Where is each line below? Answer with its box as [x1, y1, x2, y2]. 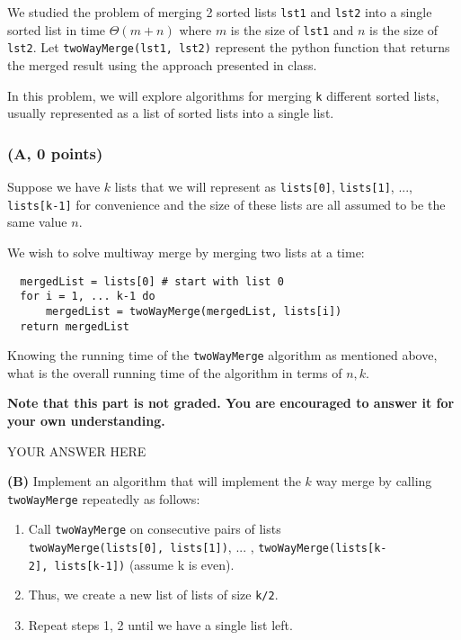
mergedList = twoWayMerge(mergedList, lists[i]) [45, 304, 342, 318]
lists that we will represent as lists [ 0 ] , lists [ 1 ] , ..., [114, 177, 412, 196]
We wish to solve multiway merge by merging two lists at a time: [7, 242, 365, 261]
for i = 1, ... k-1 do [20, 290, 155, 303]
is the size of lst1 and [230, 20, 354, 39]
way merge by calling [315, 472, 432, 491]
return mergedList [20, 320, 130, 333]
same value [7, 212, 67, 231]
